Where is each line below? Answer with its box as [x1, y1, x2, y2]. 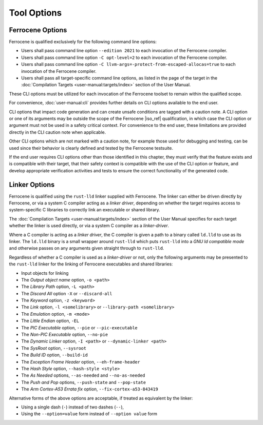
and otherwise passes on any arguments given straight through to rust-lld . [9, 245, 164, 251]
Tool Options [9, 7, 62, 18]
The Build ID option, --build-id [21, 352, 88, 358]
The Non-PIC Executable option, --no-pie [21, 332, 108, 338]
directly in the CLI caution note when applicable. [9, 129, 106, 135]
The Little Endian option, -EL [21, 318, 79, 324]
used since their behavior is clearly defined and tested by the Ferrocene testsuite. [9, 145, 173, 151]
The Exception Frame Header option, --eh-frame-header [21, 359, 140, 364]
